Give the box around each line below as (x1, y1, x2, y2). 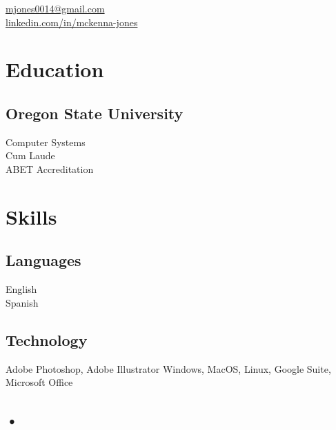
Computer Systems (6, 134, 86, 149)
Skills (6, 202, 57, 230)
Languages (6, 249, 81, 271)
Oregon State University (6, 102, 184, 123)
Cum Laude (6, 148, 55, 163)
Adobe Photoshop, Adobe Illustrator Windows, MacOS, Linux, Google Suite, (6, 361, 331, 376)
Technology (6, 329, 88, 350)
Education (6, 55, 104, 83)
